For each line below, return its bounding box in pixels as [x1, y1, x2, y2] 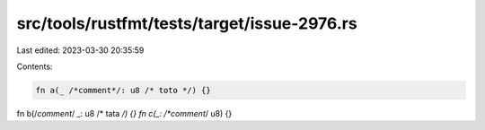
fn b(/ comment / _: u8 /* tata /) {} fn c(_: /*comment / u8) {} [16, 108, 233, 118]
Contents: [16, 61, 53, 72]
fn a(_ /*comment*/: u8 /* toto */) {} [35, 85, 211, 95]
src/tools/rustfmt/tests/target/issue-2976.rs [16, 13, 358, 33]
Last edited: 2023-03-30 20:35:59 [16, 45, 145, 56]
